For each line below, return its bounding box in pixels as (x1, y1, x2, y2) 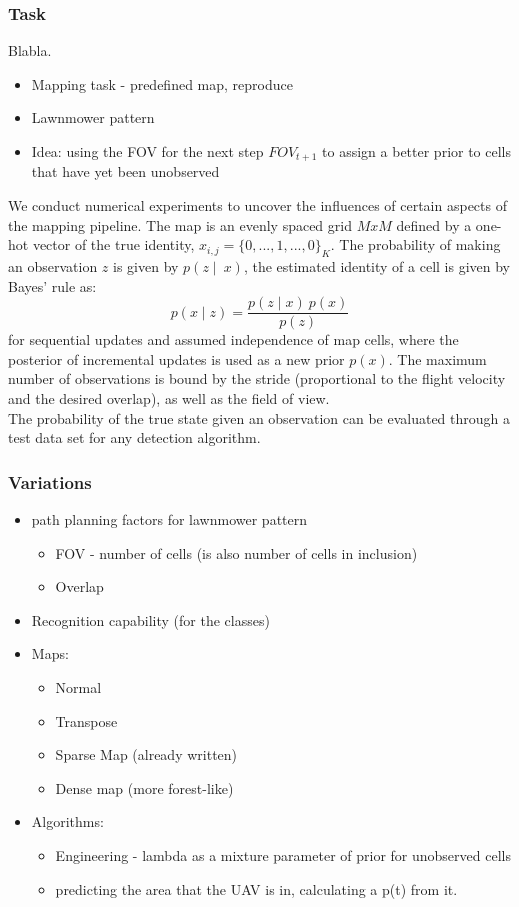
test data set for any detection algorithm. (8, 427, 261, 448)
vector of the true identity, (32, 234, 195, 255)
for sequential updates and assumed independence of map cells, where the (8, 329, 459, 350)
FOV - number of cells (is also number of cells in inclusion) (55, 542, 418, 563)
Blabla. (8, 40, 52, 61)
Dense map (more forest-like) (55, 777, 234, 798)
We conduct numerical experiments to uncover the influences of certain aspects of (8, 195, 507, 216)
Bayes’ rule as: (8, 275, 97, 296)
